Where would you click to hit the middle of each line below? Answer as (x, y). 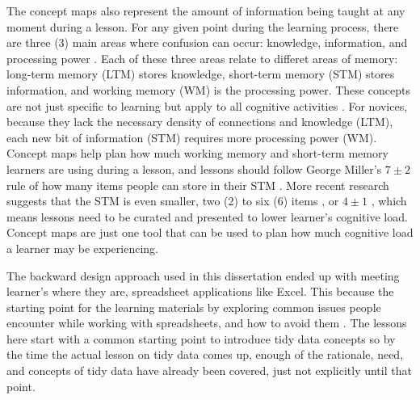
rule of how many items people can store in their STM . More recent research (198, 185)
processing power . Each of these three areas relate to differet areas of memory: (202, 58)
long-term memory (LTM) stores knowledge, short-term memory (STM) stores (201, 74)
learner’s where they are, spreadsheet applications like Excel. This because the (200, 291)
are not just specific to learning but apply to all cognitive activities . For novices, (207, 105)
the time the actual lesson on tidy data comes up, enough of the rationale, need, (205, 354)
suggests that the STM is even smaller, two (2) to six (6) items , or (173, 201)
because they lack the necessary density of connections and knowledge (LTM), (200, 122)
